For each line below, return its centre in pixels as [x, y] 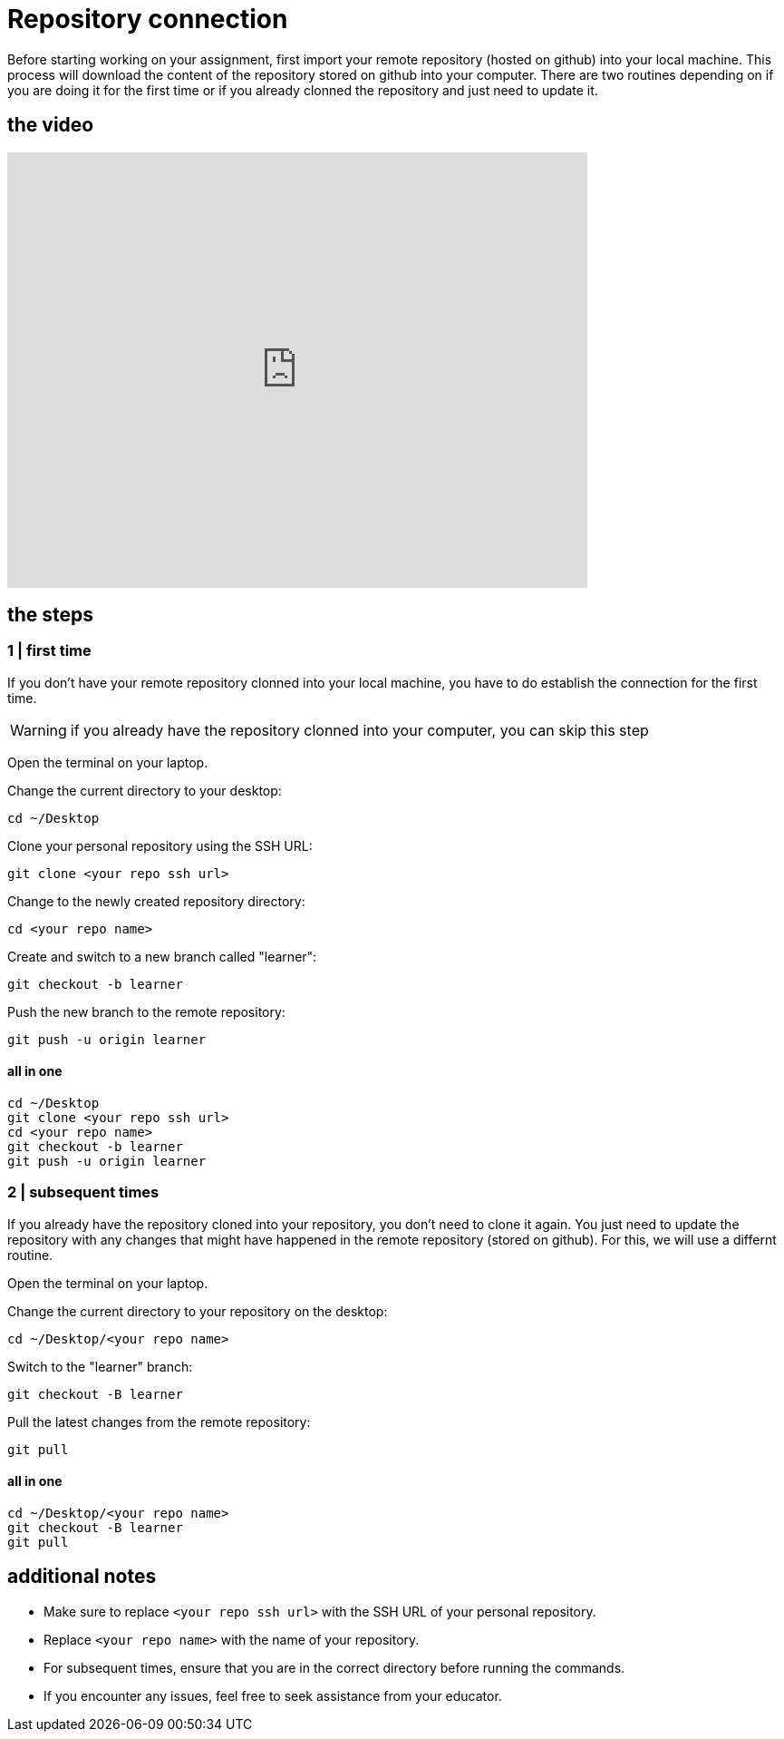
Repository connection [148, 19]
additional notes [82, 1577]
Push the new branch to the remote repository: [146, 1011]
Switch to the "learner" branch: [100, 1366]
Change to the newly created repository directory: [156, 901]
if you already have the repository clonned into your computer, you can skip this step [359, 730]
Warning [39, 730]
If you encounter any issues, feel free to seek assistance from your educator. [273, 1695]
